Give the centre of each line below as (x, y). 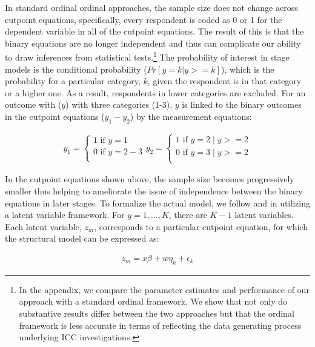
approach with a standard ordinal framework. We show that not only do (153, 301)
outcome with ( (33, 104)
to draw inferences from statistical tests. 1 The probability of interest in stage (147, 56)
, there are (188, 215)
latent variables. (264, 215)
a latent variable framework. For (65, 215)
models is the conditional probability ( (76, 69)
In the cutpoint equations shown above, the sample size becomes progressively (150, 179)
